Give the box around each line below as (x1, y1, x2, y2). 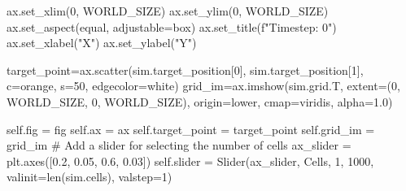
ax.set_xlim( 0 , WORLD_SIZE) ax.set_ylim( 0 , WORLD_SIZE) (7, 2, 329, 19)
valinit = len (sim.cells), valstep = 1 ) (7, 168, 172, 185)
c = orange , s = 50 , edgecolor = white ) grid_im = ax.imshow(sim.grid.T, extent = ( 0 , (7, 77, 400, 94)
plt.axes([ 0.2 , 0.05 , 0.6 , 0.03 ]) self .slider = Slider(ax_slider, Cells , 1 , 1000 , (7, 152, 374, 169)
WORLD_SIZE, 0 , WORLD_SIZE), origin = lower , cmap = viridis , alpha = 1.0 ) (7, 93, 393, 110)
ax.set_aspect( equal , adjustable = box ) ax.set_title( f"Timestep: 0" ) (7, 18, 337, 35)
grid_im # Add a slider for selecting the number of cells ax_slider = (7, 137, 351, 154)
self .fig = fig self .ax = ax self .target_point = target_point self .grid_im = (7, 120, 375, 137)
